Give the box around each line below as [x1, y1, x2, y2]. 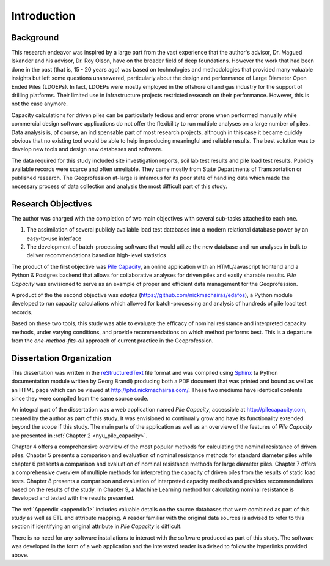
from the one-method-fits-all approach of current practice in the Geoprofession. [11, 337, 214, 344]
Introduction [11, 9, 76, 23]
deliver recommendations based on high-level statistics [26, 252, 166, 259]
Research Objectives [11, 198, 92, 209]
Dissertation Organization [11, 353, 112, 363]
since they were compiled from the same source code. [11, 394, 149, 402]
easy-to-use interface [26, 235, 82, 242]
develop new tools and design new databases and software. [11, 146, 163, 153]
